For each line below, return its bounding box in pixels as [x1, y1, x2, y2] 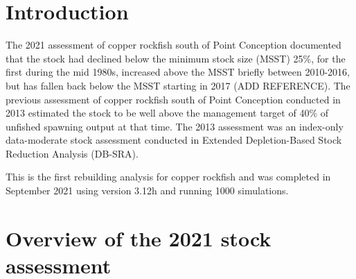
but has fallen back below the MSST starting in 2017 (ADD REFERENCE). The [6, 78, 350, 92]
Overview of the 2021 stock [6, 223, 272, 252]
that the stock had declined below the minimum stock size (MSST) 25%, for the [6, 51, 346, 65]
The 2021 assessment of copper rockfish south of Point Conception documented [6, 37, 341, 52]
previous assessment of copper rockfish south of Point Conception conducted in [6, 92, 341, 106]
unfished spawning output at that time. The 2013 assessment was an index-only [6, 119, 344, 133]
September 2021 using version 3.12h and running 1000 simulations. [6, 183, 289, 198]
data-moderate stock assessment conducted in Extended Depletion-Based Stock [6, 133, 342, 147]
